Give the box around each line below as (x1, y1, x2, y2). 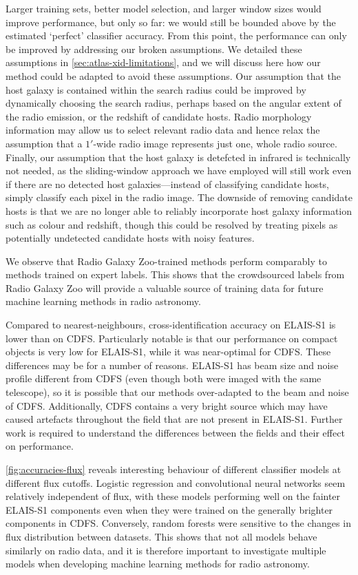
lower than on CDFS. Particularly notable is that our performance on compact (6, 331, 338, 345)
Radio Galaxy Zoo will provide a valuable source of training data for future (6, 280, 324, 295)
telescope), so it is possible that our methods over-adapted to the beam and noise (6, 385, 349, 399)
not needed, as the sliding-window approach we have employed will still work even (6, 163, 352, 178)
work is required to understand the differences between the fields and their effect (6, 425, 345, 439)
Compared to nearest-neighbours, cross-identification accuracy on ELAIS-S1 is (6, 317, 336, 332)
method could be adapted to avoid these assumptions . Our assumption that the (6, 68, 341, 83)
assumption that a (6, 136, 83, 150)
